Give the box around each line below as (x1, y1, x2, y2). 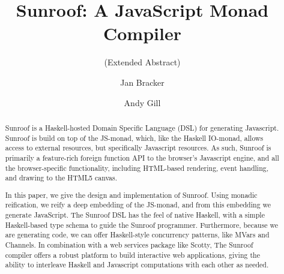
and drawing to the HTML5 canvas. (5, 173, 118, 183)
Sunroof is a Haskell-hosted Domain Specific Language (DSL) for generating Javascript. (5, 122, 279, 133)
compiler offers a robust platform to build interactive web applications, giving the (5, 249, 260, 260)
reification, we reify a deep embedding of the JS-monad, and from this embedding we (5, 200, 271, 210)
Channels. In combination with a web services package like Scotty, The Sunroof (5, 240, 253, 249)
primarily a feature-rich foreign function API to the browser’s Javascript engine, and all (5, 152, 279, 162)
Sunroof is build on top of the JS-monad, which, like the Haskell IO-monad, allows (5, 133, 264, 143)
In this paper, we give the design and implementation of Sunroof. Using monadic (5, 189, 258, 200)
